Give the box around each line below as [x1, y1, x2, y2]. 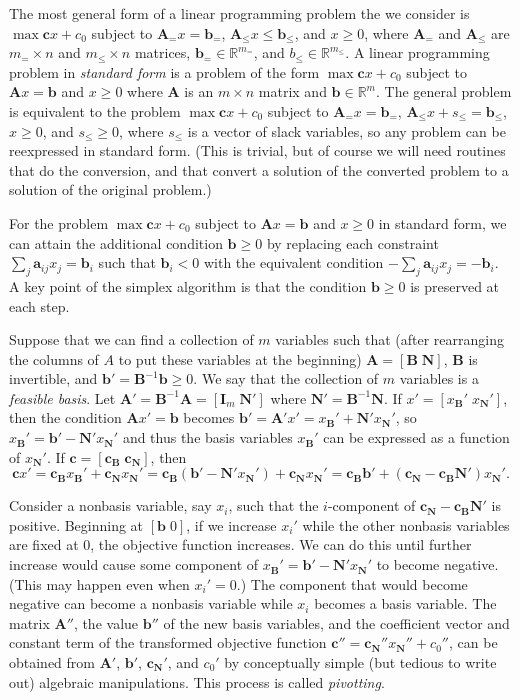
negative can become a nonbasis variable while [9, 593, 293, 614]
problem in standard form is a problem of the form [9, 61, 320, 82]
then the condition [9, 407, 122, 428]
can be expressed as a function [323, 427, 510, 448]
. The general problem [375, 81, 512, 102]
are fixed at [9, 534, 79, 555]
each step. [9, 295, 70, 316]
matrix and [258, 81, 327, 102]
